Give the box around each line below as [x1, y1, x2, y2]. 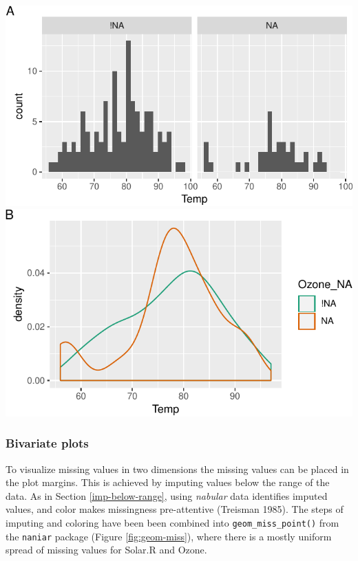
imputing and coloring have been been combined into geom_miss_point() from [6, 515, 339, 529]
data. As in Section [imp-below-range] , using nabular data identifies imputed [6, 488, 328, 503]
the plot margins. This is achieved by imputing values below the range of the [6, 475, 330, 489]
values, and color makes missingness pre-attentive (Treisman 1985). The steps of [6, 502, 344, 516]
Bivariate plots [6, 434, 89, 452]
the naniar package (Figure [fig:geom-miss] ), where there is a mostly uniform [6, 529, 332, 543]
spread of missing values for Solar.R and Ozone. [6, 542, 207, 557]
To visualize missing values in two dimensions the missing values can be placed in [6, 461, 349, 476]
